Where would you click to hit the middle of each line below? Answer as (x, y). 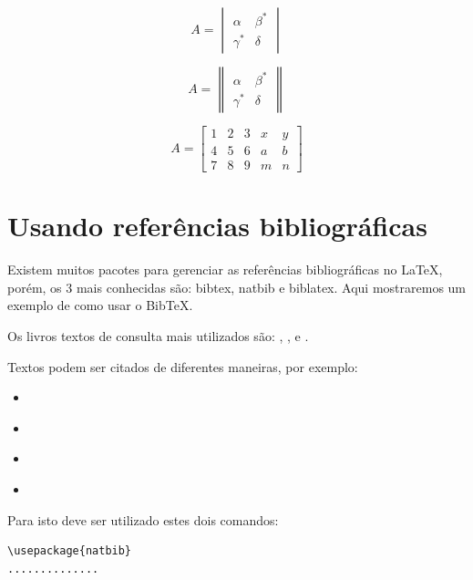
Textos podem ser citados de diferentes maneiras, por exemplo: (183, 366)
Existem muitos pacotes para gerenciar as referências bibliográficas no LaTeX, (225, 269)
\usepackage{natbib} (70, 551)
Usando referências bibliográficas (217, 226)
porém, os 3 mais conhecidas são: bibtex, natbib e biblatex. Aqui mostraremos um (237, 287)
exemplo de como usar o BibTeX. (100, 305)
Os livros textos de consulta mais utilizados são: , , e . (158, 336)
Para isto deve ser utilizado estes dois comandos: (143, 519)
